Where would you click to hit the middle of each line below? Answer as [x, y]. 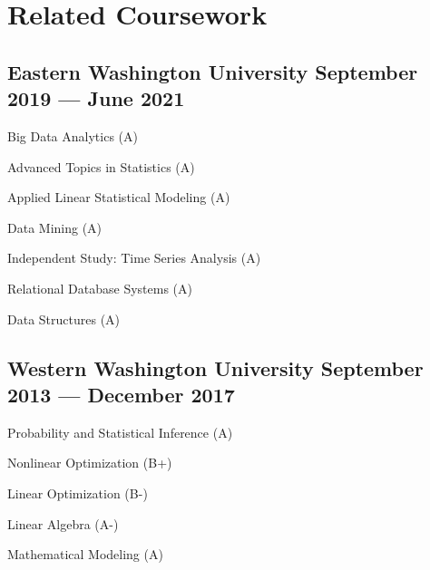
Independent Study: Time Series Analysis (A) [134, 258]
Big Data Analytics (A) [73, 135]
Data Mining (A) [55, 227]
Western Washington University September [215, 367]
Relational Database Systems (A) [100, 288]
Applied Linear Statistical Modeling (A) [119, 197]
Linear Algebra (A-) [63, 523]
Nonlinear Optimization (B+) [90, 463]
